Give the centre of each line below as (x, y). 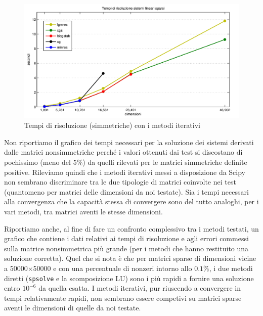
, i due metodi (231, 268)
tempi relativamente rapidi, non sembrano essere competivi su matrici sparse (123, 298)
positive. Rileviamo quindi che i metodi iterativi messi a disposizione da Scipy (125, 172)
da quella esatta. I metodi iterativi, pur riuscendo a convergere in (140, 288)
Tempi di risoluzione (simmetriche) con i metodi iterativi (112, 125)
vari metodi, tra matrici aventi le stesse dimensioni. (83, 211)
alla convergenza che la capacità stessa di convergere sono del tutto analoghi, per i (131, 201)
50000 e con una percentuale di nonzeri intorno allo (113, 268)
